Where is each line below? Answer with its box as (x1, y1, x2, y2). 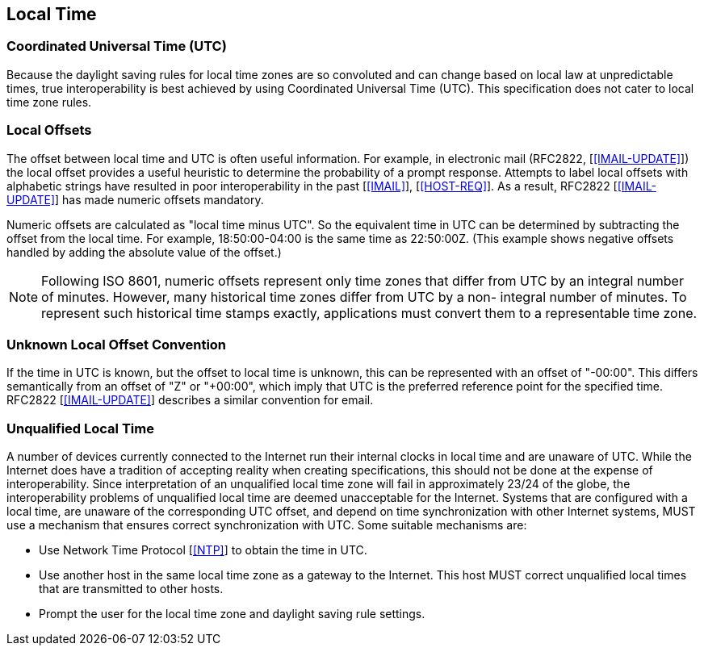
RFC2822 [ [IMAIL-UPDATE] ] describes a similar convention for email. (6, 393, 374, 407)
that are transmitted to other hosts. (39, 582, 224, 596)
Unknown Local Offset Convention (6, 336, 227, 353)
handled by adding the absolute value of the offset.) (6, 245, 282, 259)
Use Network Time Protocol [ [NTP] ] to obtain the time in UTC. (39, 543, 367, 558)
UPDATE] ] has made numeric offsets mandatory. (6, 192, 264, 207)
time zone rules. (6, 94, 92, 109)
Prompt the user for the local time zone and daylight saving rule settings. (39, 607, 425, 621)
